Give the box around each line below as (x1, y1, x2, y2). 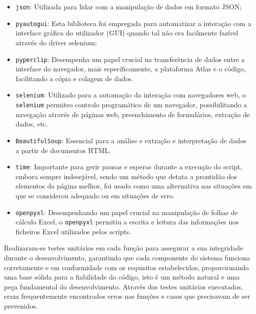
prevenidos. (4, 301, 38, 311)
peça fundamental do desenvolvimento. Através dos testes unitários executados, (4, 281, 243, 291)
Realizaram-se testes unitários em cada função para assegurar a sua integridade (4, 243, 243, 253)
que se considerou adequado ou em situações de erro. (15, 190, 175, 200)
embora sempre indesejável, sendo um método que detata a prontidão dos (15, 171, 237, 181)
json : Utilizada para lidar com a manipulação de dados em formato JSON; (15, 1, 242, 11)
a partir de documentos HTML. (15, 145, 111, 155)
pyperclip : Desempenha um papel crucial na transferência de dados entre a (15, 54, 245, 64)
